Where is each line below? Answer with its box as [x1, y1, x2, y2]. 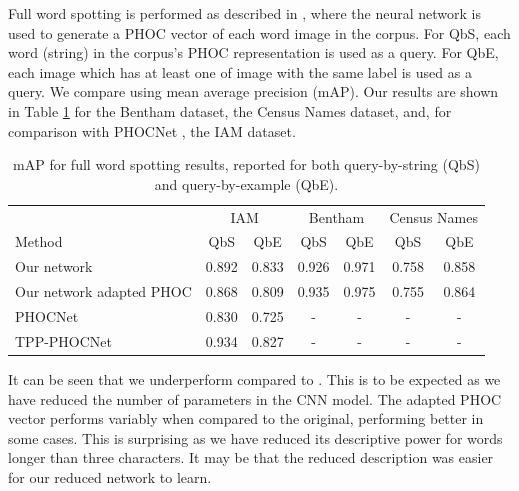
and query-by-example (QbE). [154, 173, 339, 194]
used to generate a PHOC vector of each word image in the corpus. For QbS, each [8, 22, 511, 43]
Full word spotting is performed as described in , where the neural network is [8, 3, 481, 23]
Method [15, 231, 63, 252]
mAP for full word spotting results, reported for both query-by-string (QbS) [13, 154, 480, 175]
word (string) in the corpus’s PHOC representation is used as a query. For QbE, [8, 42, 499, 63]
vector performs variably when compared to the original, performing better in [8, 408, 484, 429]
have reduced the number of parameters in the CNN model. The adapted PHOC [8, 388, 502, 409]
